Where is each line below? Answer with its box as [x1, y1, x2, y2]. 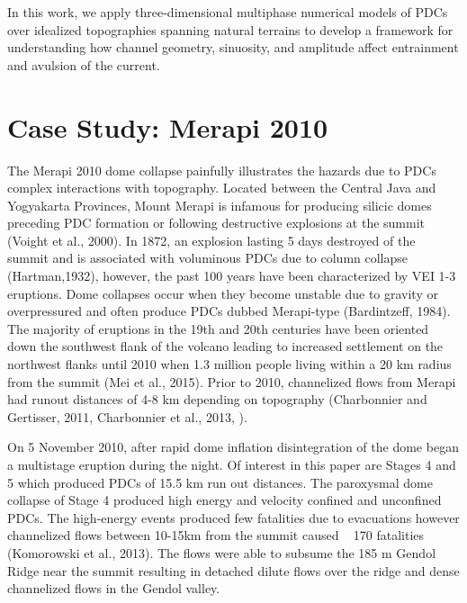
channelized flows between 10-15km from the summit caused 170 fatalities [7, 526, 425, 544]
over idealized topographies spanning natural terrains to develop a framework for [7, 20, 454, 39]
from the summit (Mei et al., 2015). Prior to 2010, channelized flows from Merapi [7, 372, 456, 391]
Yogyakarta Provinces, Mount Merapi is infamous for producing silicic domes [7, 195, 432, 214]
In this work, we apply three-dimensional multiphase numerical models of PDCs [7, 3, 448, 21]
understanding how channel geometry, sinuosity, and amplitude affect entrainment [7, 38, 459, 57]
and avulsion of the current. [7, 55, 160, 74]
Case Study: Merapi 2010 [7, 108, 328, 145]
